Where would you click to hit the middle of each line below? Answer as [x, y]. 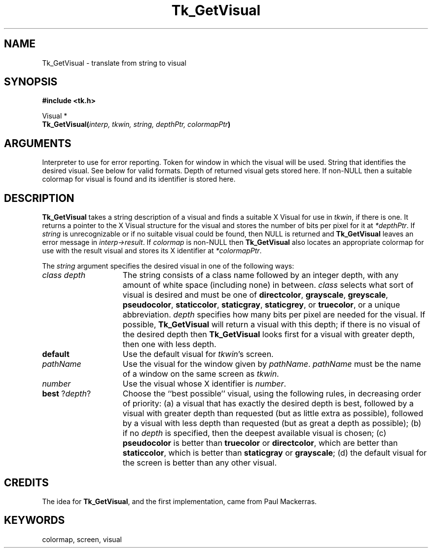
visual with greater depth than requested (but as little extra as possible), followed [273, 414]
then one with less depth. [169, 344]
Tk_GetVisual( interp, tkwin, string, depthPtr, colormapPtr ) [136, 124]
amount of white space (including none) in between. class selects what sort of [268, 285]
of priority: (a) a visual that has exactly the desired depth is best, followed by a [268, 404]
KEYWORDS [35, 520]
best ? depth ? [67, 394]
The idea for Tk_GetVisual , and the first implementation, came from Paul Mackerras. [180, 501]
